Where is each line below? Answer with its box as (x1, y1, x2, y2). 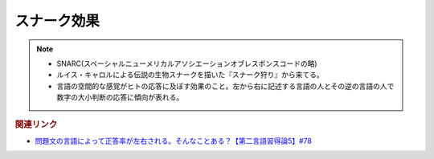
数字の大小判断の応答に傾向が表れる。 (56, 92, 184, 102)
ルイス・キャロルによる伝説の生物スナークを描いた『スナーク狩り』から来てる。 (56, 70, 325, 79)
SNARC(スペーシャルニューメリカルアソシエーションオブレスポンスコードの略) (56, 59, 317, 68)
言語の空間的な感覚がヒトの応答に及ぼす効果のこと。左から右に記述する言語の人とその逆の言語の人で (56, 81, 395, 91)
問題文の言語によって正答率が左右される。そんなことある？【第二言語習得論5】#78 (35, 136, 313, 145)
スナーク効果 (14, 12, 100, 30)
